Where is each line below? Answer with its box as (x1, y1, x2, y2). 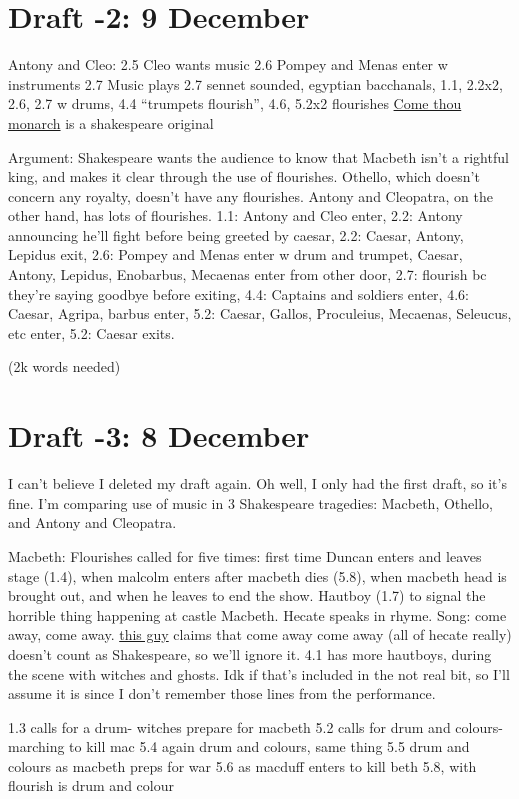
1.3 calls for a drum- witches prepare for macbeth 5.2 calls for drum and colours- (8, 716, 503, 737)
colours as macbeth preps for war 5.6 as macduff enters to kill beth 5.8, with (8, 755, 477, 776)
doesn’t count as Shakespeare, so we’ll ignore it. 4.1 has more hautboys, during (8, 643, 492, 664)
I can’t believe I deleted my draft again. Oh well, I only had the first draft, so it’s (8, 473, 507, 494)
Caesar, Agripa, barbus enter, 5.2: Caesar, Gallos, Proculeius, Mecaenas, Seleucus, (8, 303, 512, 324)
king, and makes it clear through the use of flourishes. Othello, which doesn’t (8, 166, 480, 187)
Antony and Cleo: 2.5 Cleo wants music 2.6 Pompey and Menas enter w (8, 54, 448, 75)
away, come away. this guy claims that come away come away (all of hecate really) (8, 624, 512, 645)
